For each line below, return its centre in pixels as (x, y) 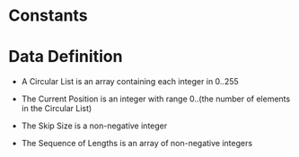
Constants (48, 16)
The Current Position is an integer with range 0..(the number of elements (156, 99)
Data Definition (66, 57)
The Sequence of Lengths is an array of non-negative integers (137, 144)
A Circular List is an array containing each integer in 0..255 (130, 82)
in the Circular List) (57, 109)
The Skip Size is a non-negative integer (94, 126)
